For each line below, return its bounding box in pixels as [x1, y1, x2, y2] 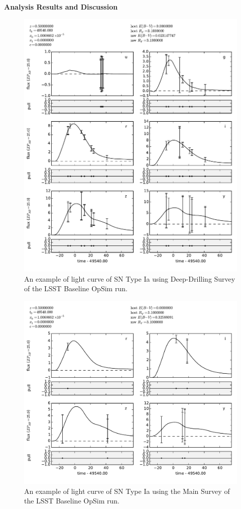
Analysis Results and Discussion [4, 2, 118, 12]
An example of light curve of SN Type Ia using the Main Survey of [24, 485, 230, 496]
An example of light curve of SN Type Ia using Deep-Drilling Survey [24, 273, 235, 284]
